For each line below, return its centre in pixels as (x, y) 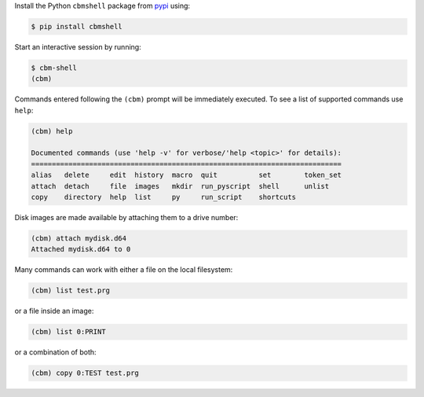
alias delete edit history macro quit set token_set (186, 175)
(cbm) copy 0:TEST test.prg (85, 373)
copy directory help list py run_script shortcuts (164, 197)
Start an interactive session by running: (78, 46)
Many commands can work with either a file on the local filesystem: (124, 270)
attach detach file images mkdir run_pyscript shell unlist (180, 186)
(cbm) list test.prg (70, 290)
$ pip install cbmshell (77, 26)
